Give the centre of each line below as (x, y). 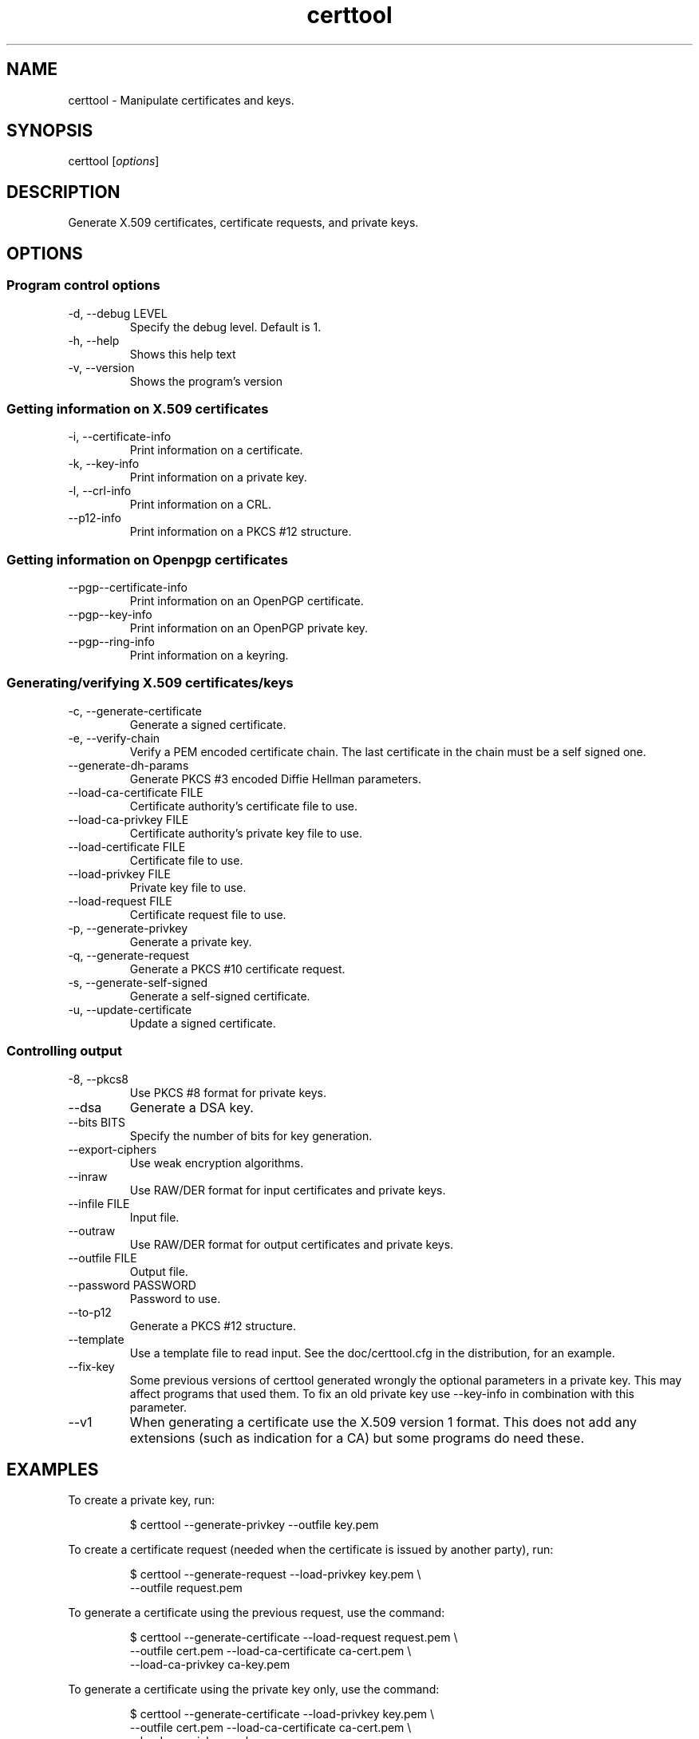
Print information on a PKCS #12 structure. (241, 532)
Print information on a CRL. (200, 505)
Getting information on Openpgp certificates (147, 559)
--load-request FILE (120, 901)
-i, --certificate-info (120, 437)
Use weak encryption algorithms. (217, 1163)
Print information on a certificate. (216, 450)
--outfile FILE (103, 1258)
